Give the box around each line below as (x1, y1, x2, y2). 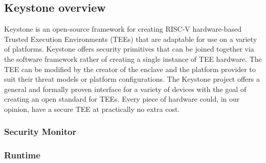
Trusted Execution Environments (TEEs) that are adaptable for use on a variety (4, 33, 257, 44)
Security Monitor (4, 125, 77, 138)
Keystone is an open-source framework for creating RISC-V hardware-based (4, 24, 241, 34)
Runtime (4, 149, 40, 161)
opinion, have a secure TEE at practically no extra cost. (4, 103, 180, 114)
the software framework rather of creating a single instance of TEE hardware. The (4, 53, 262, 64)
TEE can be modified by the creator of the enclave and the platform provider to (4, 63, 256, 74)
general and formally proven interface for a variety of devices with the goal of (4, 83, 247, 94)
